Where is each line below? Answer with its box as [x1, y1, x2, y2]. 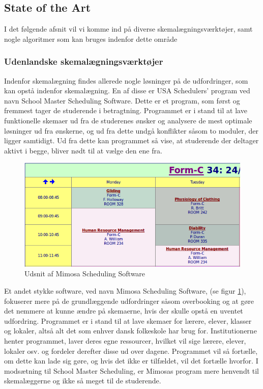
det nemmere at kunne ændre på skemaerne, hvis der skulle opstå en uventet [4, 305, 243, 316]
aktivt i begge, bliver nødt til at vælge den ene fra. [4, 145, 162, 155]
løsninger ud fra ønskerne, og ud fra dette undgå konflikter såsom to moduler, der [4, 125, 258, 136]
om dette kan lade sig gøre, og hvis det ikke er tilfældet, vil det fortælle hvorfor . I [4, 355, 258, 366]
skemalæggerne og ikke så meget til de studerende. [4, 375, 161, 386]
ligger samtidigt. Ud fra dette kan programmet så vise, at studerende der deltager [4, 135, 259, 146]
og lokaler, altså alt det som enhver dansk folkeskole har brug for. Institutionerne [4, 325, 257, 336]
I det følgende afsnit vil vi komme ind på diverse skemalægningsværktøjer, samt [4, 23, 253, 34]
